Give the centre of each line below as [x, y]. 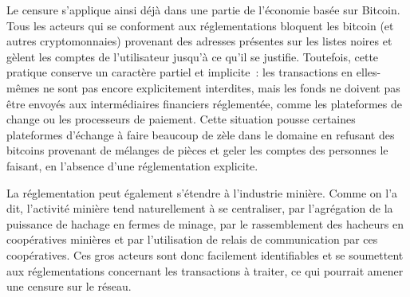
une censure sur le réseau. [69, 286]
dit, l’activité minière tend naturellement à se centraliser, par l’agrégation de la [200, 208]
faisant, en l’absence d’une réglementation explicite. [132, 165]
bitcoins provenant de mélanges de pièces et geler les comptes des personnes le [197, 150]
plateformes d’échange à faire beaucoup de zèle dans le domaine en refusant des [201, 134]
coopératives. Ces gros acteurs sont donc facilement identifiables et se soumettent [205, 254]
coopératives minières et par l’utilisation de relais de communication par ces [192, 239]
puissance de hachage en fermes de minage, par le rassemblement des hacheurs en [205, 223]
